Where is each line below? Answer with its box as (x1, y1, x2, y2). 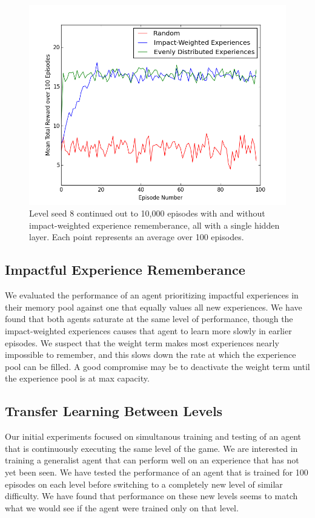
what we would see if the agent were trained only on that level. (5, 501, 239, 514)
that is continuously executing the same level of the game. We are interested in (5, 442, 298, 454)
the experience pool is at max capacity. (5, 372, 150, 385)
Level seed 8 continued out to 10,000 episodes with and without (29, 207, 265, 220)
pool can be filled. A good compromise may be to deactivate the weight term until (5, 360, 310, 372)
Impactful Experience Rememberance (5, 260, 245, 279)
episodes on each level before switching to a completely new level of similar (5, 477, 283, 490)
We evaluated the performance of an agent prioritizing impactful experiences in (5, 289, 299, 301)
